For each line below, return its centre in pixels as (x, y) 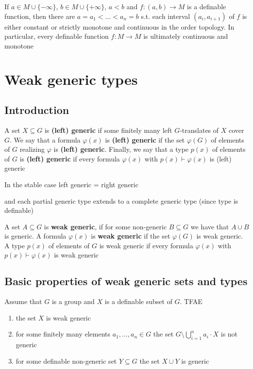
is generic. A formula (35, 236)
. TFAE (191, 301)
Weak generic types (71, 79)
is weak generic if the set (131, 236)
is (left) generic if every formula (70, 158)
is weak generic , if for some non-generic (105, 226)
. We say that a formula (45, 139)
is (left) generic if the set (145, 139)
